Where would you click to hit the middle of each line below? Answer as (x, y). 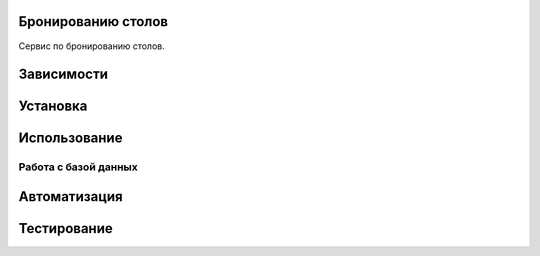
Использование (70, 138)
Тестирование (66, 228)
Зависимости (63, 74)
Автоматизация (71, 196)
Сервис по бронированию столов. (91, 46)
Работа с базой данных (78, 167)
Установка (53, 106)
